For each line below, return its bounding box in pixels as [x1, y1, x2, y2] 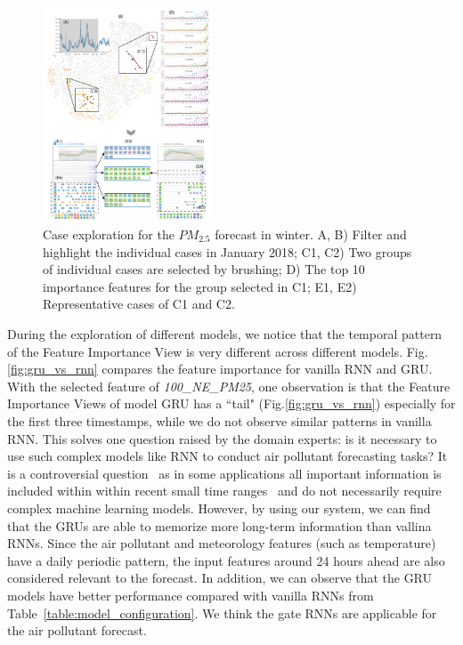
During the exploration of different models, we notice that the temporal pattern [7, 325, 443, 343]
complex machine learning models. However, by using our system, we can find [7, 498, 431, 517]
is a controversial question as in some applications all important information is [7, 464, 442, 482]
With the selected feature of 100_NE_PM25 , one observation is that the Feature [7, 376, 451, 395]
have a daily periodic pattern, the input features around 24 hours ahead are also [7, 551, 445, 569]
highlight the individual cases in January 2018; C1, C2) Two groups [43, 242, 412, 261]
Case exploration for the [43, 225, 175, 244]
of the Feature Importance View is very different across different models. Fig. [7, 342, 428, 360]
